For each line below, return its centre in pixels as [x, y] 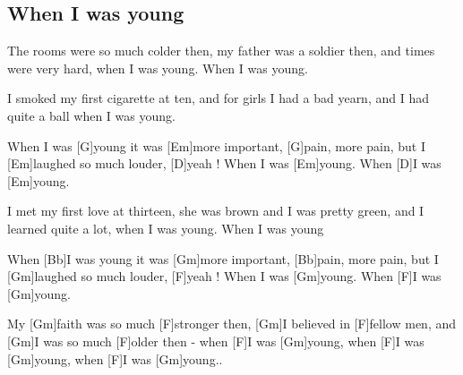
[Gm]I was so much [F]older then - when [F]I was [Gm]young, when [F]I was [216, 341]
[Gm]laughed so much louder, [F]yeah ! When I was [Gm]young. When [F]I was [224, 276]
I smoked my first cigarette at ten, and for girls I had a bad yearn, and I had [218, 98]
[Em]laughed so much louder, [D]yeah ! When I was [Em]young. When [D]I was [224, 163]
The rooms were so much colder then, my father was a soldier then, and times [221, 51]
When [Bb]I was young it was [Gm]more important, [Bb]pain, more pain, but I [223, 258]
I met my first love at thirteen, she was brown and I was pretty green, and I [216, 211]
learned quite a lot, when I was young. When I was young [166, 228]
